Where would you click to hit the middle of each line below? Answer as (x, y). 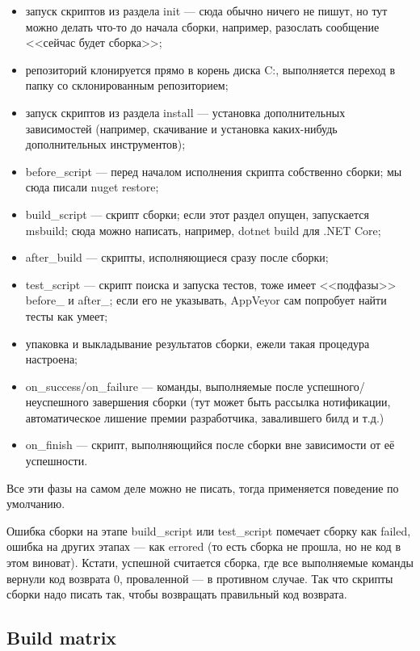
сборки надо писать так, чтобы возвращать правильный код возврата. (177, 594)
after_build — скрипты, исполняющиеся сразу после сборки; (177, 257)
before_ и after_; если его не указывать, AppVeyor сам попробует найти (206, 300)
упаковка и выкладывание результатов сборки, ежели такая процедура (197, 343)
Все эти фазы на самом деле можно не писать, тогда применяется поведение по (203, 487)
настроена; (51, 359)
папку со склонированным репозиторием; (127, 85)
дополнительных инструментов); (105, 144)
